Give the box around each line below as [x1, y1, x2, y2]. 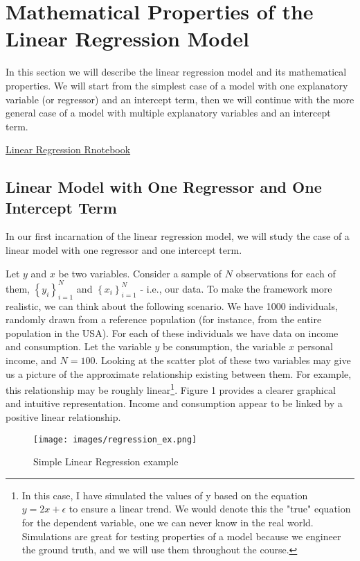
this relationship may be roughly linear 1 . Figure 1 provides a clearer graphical [6, 381, 336, 397]
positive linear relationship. [6, 409, 121, 424]
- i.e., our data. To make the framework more [140, 281, 332, 295]
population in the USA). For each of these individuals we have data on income [6, 325, 339, 340]
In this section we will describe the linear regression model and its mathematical [6, 64, 347, 79]
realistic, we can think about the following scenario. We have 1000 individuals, [6, 298, 338, 313]
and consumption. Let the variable [6, 339, 152, 354]
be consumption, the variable [162, 339, 286, 354]
